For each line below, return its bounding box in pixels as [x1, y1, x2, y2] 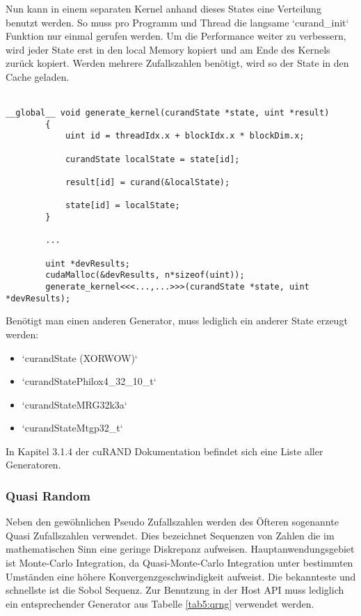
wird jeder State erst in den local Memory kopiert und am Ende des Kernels [6, 42, 330, 56]
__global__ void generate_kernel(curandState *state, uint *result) [6, 108, 330, 118]
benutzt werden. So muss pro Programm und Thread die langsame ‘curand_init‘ [6, 15, 349, 29]
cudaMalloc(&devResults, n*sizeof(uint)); [45, 270, 245, 281]
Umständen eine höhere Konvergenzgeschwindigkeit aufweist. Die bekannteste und [6, 569, 356, 583]
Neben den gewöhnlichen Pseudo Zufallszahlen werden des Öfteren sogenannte [6, 514, 339, 529]
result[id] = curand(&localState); [65, 177, 230, 188]
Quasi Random [6, 487, 90, 504]
